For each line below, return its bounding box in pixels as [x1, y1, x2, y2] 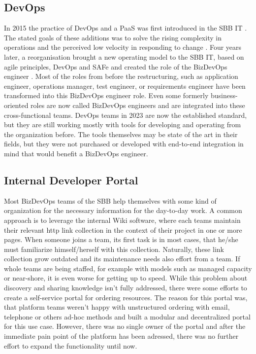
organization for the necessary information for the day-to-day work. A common [4, 205, 242, 215]
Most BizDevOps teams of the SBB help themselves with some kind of [4, 195, 217, 206]
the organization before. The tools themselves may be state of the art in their [4, 129, 238, 139]
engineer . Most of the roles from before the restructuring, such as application [4, 71, 238, 81]
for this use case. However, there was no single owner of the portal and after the [4, 321, 246, 331]
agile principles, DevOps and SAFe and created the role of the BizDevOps [4, 61, 227, 71]
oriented [4, 100, 29, 110]
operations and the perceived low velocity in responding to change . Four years [4, 42, 242, 52]
